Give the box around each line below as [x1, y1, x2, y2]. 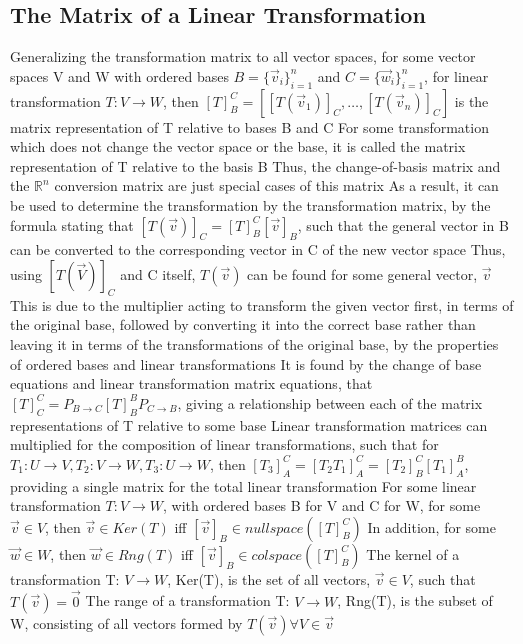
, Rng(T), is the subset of [337, 590, 493, 611]
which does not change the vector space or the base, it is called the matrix [10, 136, 466, 157]
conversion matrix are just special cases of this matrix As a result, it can [54, 175, 499, 196]
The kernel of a [366, 543, 460, 564]
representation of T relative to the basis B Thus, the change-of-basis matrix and [10, 155, 501, 176]
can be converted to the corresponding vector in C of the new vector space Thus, [10, 239, 506, 260]
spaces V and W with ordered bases [10, 65, 229, 86]
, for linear [424, 65, 489, 86]
